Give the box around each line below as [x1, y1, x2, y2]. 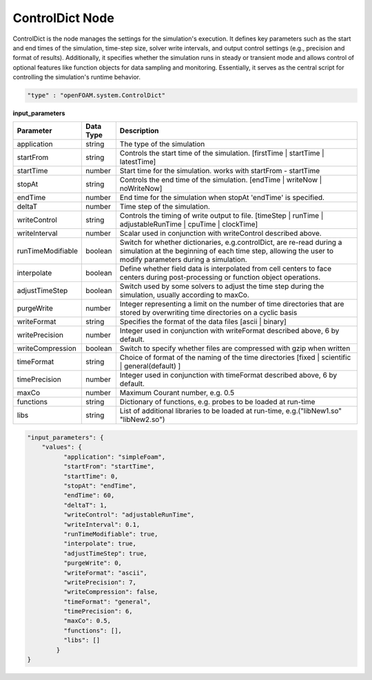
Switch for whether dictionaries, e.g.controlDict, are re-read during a [119, 238, 342, 248]
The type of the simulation [119, 139, 205, 149]
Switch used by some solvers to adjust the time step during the [119, 281, 324, 291]
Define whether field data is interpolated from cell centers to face [119, 264, 332, 274]
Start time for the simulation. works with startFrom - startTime [119, 166, 320, 176]
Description [119, 126, 159, 136]
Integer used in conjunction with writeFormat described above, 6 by [119, 326, 340, 336]
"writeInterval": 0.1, [63, 521, 141, 528]
